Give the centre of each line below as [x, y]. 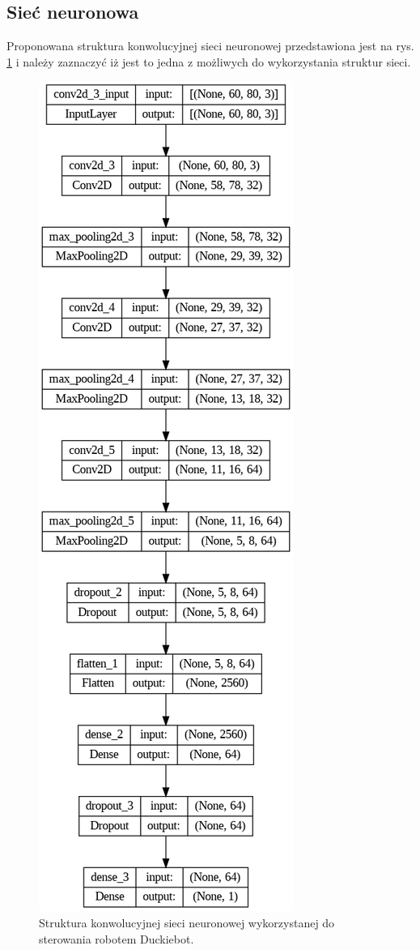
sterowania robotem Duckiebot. [117, 938]
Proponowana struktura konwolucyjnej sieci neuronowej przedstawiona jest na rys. [210, 46]
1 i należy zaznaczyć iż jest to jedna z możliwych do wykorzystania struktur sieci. [209, 61]
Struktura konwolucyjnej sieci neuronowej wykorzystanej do [187, 922]
